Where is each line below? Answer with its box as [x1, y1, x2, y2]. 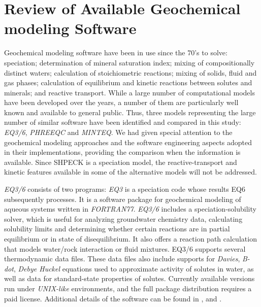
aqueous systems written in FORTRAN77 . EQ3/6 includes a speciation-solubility [4, 203, 256, 214]
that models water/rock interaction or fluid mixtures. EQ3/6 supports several [4, 243, 246, 254]
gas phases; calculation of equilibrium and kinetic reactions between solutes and [4, 77, 252, 88]
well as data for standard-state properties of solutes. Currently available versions [4, 273, 255, 284]
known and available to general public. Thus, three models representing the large [4, 107, 256, 117]
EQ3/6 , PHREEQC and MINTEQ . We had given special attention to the [4, 127, 233, 138]
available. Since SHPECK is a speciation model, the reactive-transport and [4, 156, 237, 167]
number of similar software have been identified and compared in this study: [4, 117, 241, 127]
